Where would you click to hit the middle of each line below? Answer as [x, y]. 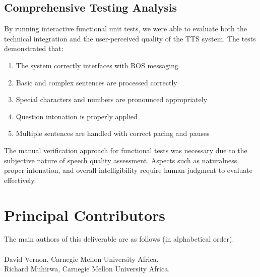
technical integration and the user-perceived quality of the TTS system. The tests [130, 38]
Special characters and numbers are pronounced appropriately [112, 99]
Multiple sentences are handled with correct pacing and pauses [113, 133]
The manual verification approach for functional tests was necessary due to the [126, 150]
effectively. [20, 180]
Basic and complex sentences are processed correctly [96, 82]
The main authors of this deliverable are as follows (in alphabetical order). [119, 239]
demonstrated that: [34, 48]
